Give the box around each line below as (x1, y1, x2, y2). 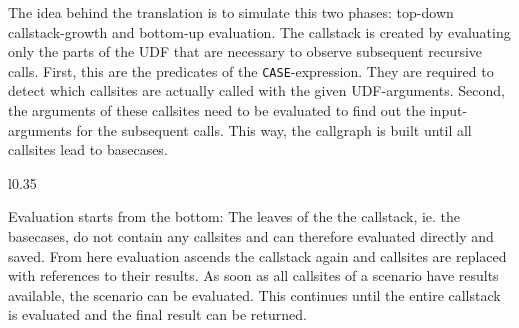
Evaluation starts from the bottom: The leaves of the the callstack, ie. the (8, 206, 461, 227)
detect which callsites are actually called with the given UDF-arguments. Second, (8, 80, 505, 101)
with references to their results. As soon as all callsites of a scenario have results (8, 265, 499, 286)
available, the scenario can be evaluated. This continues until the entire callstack (8, 284, 501, 305)
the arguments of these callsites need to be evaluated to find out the (8, 100, 426, 121)
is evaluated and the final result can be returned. (8, 304, 307, 325)
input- (429, 100, 468, 121)
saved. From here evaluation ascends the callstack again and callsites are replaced (8, 245, 507, 266)
